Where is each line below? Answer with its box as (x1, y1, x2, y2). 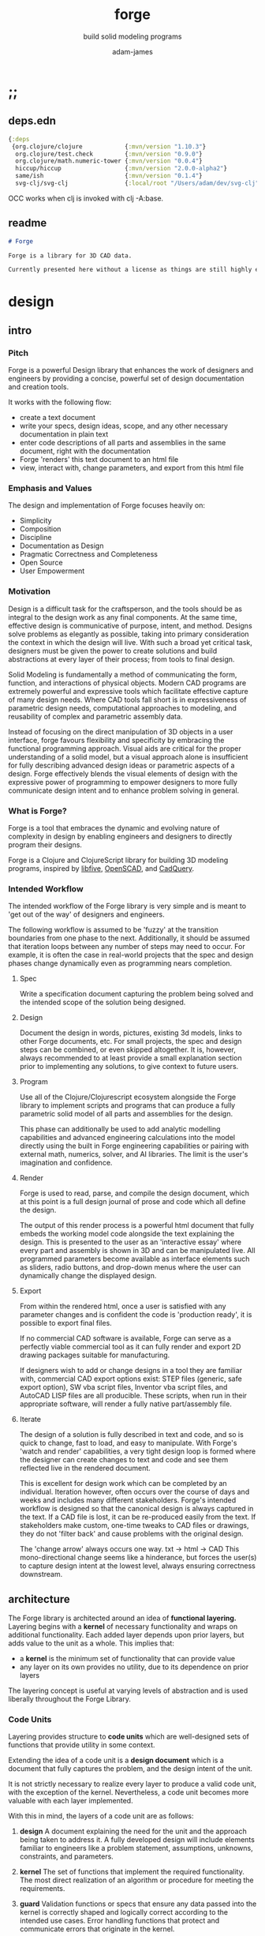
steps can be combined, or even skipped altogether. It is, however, (19, 1045, 237, 1055)
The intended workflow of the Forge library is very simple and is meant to (8, 902, 247, 911)
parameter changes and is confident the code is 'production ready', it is (19, 1310, 252, 1319)
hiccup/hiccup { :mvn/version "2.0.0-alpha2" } (15, 164, 227, 173)
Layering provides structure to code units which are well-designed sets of (8, 1732, 250, 1742)
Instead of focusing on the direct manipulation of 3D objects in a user (8, 726, 233, 736)
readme (8, 216, 47, 230)
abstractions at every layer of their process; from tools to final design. (8, 654, 235, 664)
